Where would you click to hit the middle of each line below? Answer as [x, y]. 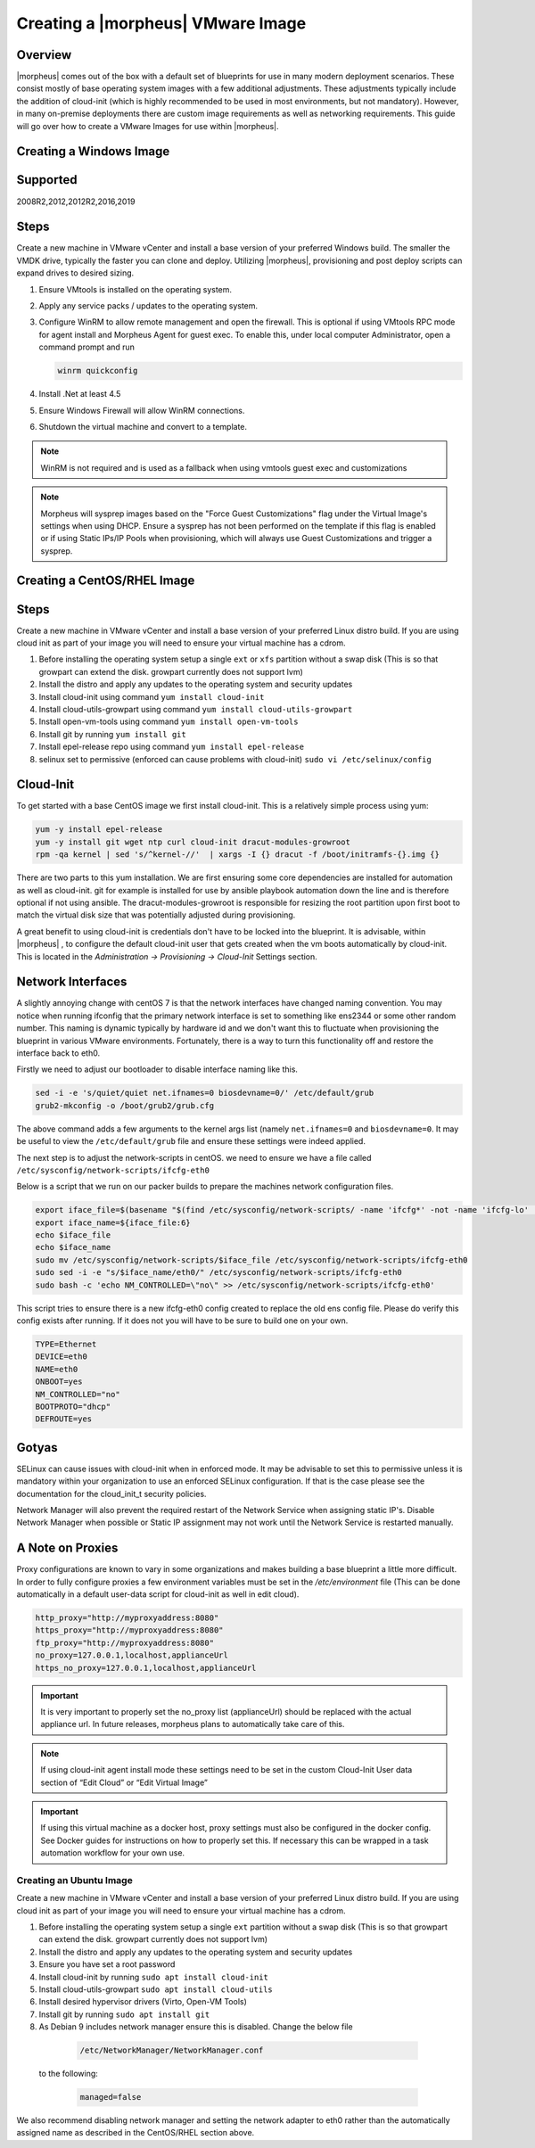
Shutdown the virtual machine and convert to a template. [143, 426]
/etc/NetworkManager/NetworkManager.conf [172, 2050]
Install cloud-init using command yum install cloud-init [152, 696]
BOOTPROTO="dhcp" [73, 1406]
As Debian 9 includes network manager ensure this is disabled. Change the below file [196, 2027]
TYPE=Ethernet [66, 1344]
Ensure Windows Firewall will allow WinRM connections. [142, 410]
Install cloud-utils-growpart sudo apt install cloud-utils [156, 1989]
